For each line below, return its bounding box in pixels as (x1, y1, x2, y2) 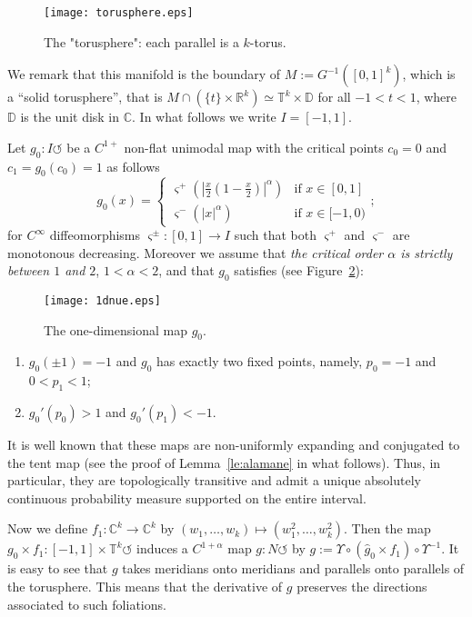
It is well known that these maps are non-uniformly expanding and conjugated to (7, 435, 460, 454)
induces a (136, 539, 188, 558)
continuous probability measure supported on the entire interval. (7, 488, 367, 507)
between (7, 261, 50, 280)
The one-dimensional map (44, 320, 187, 339)
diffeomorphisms (49, 225, 141, 244)
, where (416, 87, 457, 106)
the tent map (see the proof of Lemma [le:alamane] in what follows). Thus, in (7, 453, 441, 472)
